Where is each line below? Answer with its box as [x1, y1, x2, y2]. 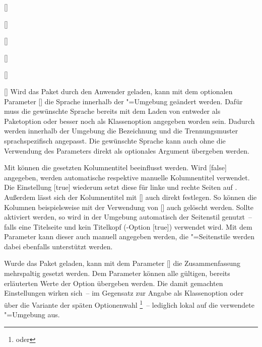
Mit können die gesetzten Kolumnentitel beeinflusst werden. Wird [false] [4, 162, 227, 173]
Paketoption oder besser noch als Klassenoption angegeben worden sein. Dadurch [4, 115, 255, 126]
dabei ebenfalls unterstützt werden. [4, 241, 113, 251]
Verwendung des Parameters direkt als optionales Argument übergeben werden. [4, 145, 249, 156]
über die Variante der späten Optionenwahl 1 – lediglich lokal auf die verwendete [4, 298, 254, 310]
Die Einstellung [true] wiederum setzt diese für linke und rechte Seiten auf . [4, 182, 237, 192]
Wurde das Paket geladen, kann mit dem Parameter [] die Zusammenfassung [4, 258, 241, 268]
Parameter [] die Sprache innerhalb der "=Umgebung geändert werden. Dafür [4, 96, 243, 106]
